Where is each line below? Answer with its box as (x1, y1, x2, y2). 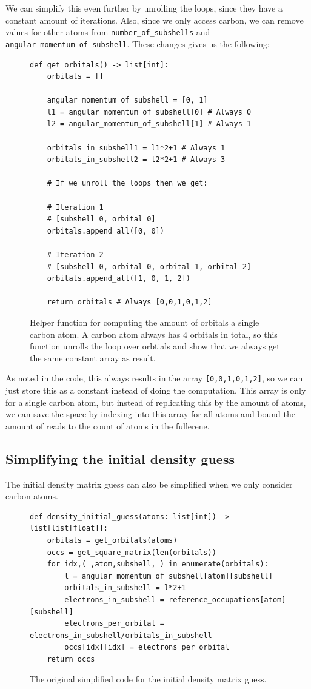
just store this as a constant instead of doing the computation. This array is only (5, 384, 306, 396)
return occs (47, 654, 95, 664)
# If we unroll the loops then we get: (47, 179, 208, 188)
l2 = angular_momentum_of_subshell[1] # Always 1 (47, 119, 252, 129)
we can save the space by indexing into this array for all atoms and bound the (5, 408, 295, 420)
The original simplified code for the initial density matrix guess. (30, 673, 267, 685)
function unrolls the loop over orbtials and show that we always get (30, 340, 280, 352)
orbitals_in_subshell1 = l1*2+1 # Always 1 (47, 143, 226, 152)
